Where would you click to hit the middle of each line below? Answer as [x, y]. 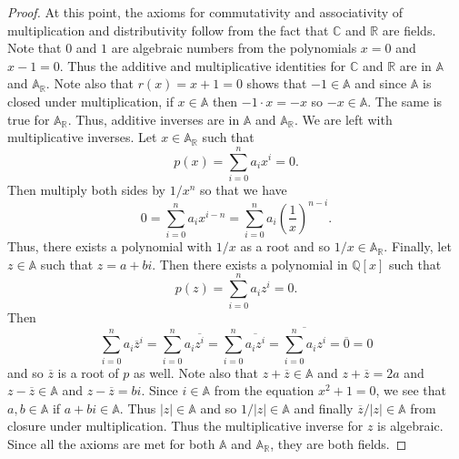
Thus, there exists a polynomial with [110, 246]
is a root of [88, 372]
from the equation [264, 390]
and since [381, 83]
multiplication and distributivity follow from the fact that [168, 30]
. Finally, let [418, 246]
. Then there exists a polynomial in [250, 264]
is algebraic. [410, 426]
